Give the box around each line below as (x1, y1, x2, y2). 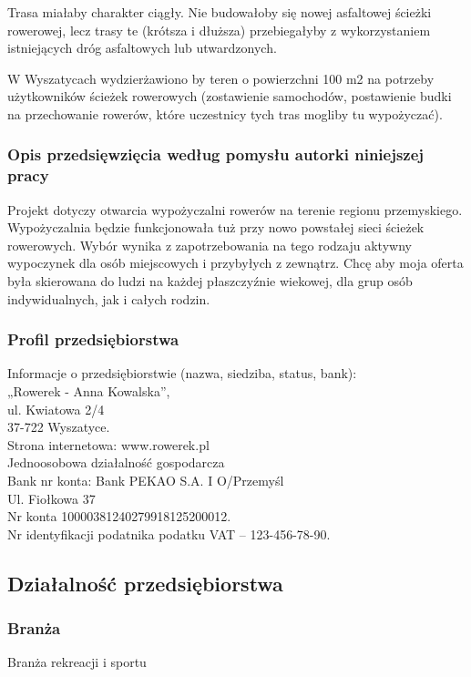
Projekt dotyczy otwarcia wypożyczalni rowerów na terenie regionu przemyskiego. (7, 200, 463, 219)
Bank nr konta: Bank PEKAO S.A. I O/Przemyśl (7, 471, 284, 490)
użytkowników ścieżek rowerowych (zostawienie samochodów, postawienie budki (7, 87, 452, 106)
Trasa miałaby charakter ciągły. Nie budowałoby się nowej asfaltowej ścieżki (7, 3, 432, 21)
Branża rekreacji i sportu (7, 652, 147, 672)
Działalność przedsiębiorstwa (7, 569, 283, 597)
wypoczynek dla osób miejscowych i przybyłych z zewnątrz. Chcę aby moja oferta (7, 253, 464, 272)
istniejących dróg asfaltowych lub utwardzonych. (7, 38, 277, 57)
